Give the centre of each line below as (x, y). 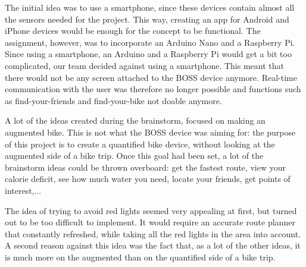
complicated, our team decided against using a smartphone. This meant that (144, 65)
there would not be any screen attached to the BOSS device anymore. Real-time (151, 77)
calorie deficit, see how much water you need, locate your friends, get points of (148, 179)
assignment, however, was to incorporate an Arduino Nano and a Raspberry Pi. (150, 42)
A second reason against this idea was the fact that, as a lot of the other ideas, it (153, 245)
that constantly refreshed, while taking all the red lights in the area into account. (153, 233)
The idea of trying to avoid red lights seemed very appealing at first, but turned (151, 210)
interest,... (23, 190)
